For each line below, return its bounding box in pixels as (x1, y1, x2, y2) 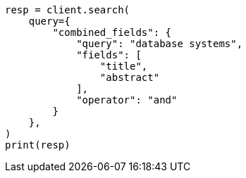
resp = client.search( (5, 4, 130, 15)
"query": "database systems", (76, 38, 243, 49)
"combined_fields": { (52, 27, 172, 38)
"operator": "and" (76, 94, 178, 106)
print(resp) (5, 139, 70, 151)
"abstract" (99, 72, 160, 83)
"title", (99, 61, 148, 72)
